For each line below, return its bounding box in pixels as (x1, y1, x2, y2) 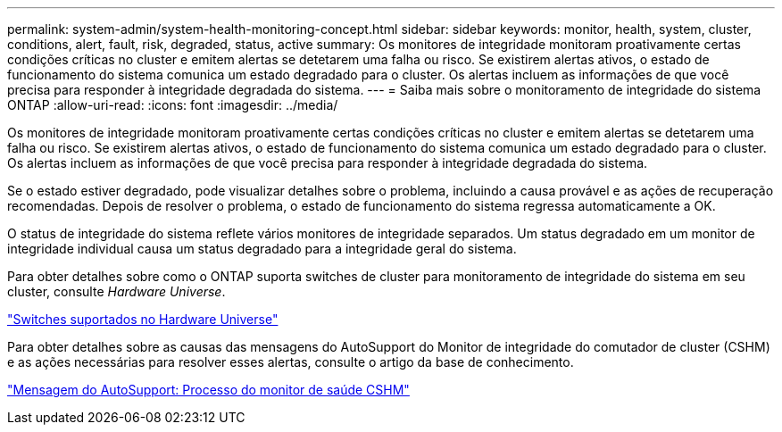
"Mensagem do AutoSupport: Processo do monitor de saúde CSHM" (7, 382, 410, 397)
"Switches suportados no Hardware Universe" (7, 312, 279, 327)
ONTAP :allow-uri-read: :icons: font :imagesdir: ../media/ (7, 97, 338, 112)
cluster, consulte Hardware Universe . (7, 284, 226, 299)
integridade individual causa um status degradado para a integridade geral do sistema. (7, 241, 517, 256)
